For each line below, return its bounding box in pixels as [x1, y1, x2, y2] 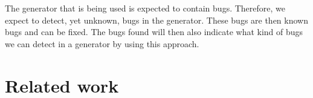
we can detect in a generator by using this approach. [5, 37, 199, 50]
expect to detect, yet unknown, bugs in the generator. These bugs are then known [5, 13, 308, 26]
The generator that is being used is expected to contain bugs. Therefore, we [5, 2, 285, 14]
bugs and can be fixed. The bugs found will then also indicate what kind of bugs [5, 25, 303, 38]
